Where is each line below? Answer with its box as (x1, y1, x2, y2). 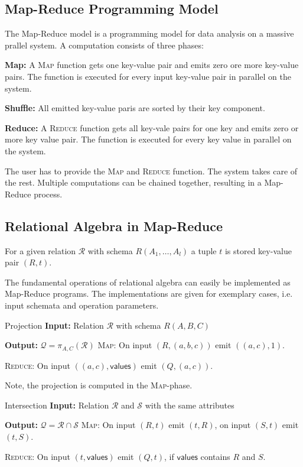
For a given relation (5, 244, 76, 257)
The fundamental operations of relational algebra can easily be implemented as (5, 275, 291, 288)
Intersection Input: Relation (5, 398, 109, 411)
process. (34, 187, 63, 200)
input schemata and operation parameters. (5, 299, 159, 311)
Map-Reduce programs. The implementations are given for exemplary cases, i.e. (5, 287, 293, 300)
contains (200, 450, 230, 462)
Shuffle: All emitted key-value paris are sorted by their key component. (5, 102, 265, 114)
